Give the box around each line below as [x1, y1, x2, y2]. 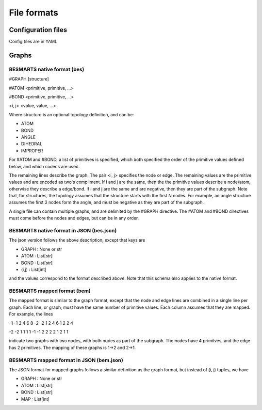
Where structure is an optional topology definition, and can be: [9, 111, 134, 117]
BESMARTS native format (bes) [9, 66, 84, 73]
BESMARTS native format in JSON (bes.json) [9, 227, 117, 234]
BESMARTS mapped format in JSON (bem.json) [9, 357, 123, 363]
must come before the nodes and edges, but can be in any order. [9, 215, 139, 221]
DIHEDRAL [21, 141, 43, 147]
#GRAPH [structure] [9, 76, 49, 82]
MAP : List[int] [21, 396, 49, 402]
